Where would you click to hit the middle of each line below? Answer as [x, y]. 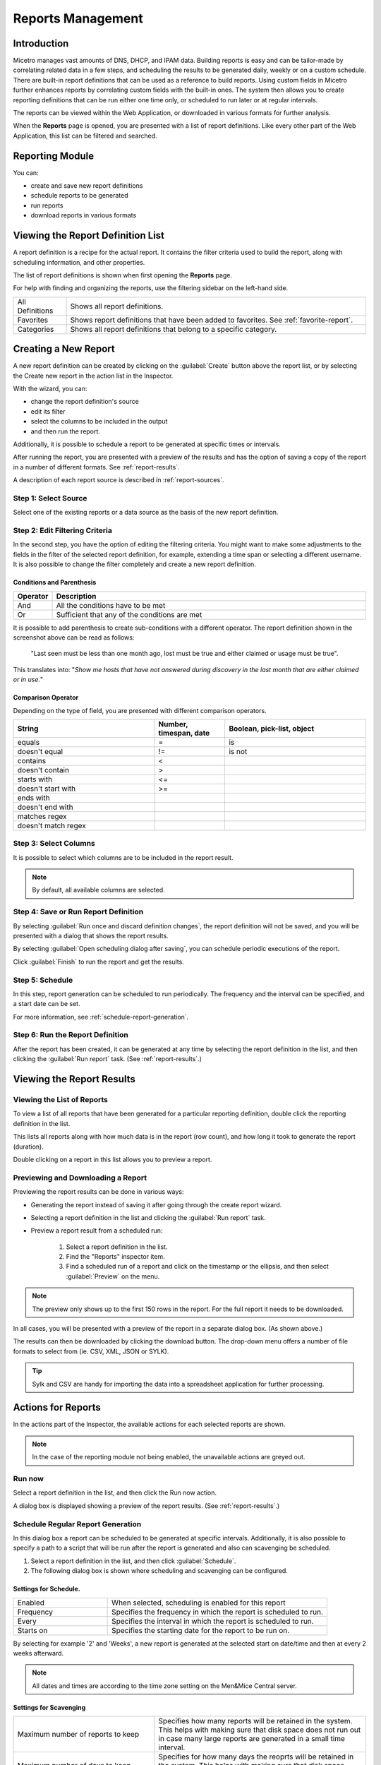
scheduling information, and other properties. [79, 262]
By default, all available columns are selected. [98, 890]
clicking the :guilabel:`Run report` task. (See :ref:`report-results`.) [108, 1059]
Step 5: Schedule [43, 980]
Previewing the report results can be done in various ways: [98, 1192]
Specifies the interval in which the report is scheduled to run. [213, 1621]
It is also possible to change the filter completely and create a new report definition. [135, 564]
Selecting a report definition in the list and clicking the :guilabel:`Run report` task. [148, 1217]
